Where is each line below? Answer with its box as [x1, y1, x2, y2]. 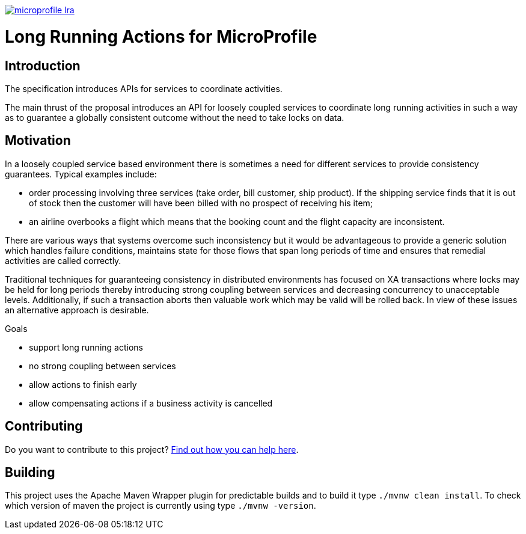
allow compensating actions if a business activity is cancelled [29, 397, 273, 408]
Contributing [5, 419, 83, 434]
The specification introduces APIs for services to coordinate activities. [5, 83, 283, 94]
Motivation [5, 133, 71, 149]
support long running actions [29, 342, 143, 352]
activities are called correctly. [5, 255, 121, 266]
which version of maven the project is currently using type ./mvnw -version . [5, 500, 316, 511]
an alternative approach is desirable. [5, 304, 149, 315]
